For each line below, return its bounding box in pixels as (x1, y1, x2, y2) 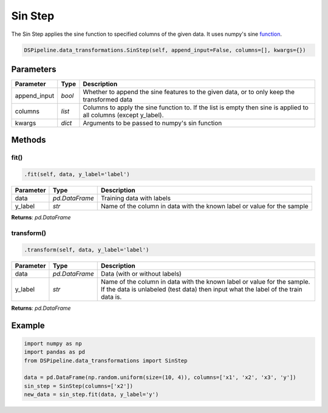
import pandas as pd (24, 349, 85, 355)
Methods (11, 135, 46, 145)
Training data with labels (100, 194, 171, 203)
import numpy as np (24, 340, 82, 347)
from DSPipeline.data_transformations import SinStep (24, 357, 188, 364)
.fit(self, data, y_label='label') (24, 171, 130, 178)
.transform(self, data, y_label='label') (24, 246, 149, 253)
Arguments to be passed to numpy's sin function (83, 119, 222, 128)
